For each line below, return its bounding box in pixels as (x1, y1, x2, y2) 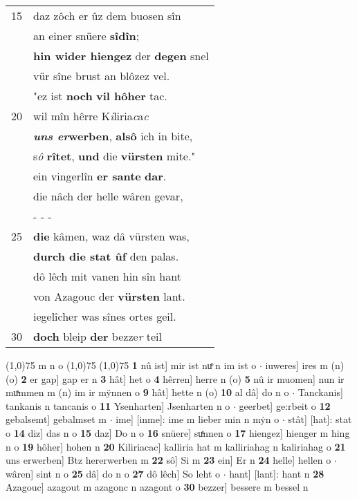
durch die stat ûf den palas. (33, 248, 179, 264)
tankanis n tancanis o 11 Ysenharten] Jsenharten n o (6, 398, 230, 413)
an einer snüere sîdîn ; (33, 28, 140, 44)
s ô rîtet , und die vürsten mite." (33, 148, 196, 164)
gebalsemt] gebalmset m (6, 412, 107, 426)
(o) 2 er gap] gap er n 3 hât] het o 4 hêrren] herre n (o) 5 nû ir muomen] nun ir (6, 371, 345, 386)
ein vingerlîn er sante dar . (33, 168, 167, 184)
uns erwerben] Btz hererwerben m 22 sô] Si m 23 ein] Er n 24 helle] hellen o (6, 453, 331, 467)
